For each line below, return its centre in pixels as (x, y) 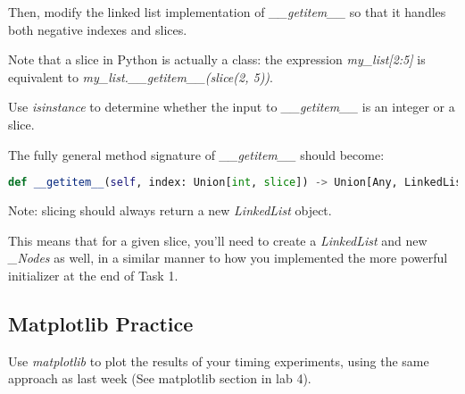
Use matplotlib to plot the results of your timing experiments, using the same (219, 360)
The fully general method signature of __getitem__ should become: (196, 154)
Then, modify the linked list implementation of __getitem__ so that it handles (227, 12)
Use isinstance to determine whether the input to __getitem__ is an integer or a (232, 107)
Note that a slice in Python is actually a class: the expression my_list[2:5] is (217, 59)
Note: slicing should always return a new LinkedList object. (170, 210)
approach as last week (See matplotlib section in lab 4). (160, 378)
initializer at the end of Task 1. (93, 275)
